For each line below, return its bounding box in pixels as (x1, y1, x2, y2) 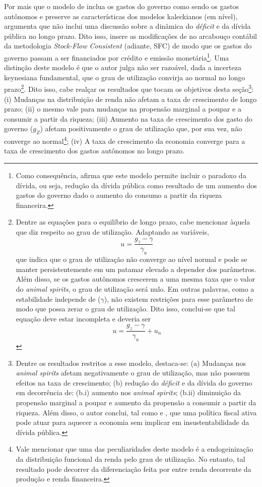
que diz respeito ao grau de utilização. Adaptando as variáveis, (16, 227, 209, 237)
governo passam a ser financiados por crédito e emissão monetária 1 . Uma (4, 50, 229, 63)
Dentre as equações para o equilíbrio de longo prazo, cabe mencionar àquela (16, 217, 250, 227)
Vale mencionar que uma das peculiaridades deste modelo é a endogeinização (16, 444, 253, 454)
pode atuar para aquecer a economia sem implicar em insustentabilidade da (16, 417, 249, 427)
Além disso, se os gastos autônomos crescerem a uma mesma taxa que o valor (16, 274, 255, 284)
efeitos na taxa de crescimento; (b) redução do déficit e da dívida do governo (16, 377, 252, 388)
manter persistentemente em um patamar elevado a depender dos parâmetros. (16, 263, 256, 274)
